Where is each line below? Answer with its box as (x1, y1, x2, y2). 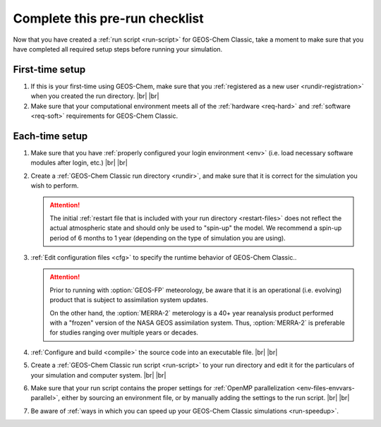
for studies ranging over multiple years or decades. (49, 328, 199, 337)
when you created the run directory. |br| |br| (30, 92, 159, 100)
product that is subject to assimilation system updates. (49, 296, 208, 304)
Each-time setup (13, 130, 88, 142)
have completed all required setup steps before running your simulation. (13, 44, 223, 53)
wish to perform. (30, 181, 79, 190)
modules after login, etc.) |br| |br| (30, 159, 128, 167)
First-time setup (13, 64, 86, 76)
